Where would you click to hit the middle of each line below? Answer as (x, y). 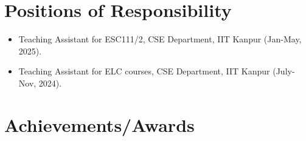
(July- (284, 71)
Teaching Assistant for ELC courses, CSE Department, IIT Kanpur (144, 71)
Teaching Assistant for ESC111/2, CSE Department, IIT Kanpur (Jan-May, (160, 39)
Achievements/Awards (99, 124)
